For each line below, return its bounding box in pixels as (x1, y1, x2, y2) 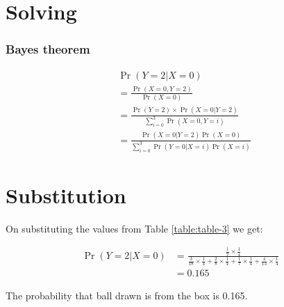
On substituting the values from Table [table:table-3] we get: (6, 221, 263, 235)
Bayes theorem (6, 40, 90, 58)
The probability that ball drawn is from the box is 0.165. (6, 288, 248, 302)
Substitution (6, 180, 126, 209)
